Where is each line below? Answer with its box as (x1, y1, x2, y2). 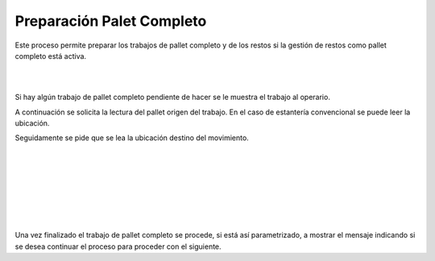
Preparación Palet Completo (14, 12, 207, 30)
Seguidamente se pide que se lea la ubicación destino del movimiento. (14, 133, 249, 143)
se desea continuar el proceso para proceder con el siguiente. (14, 242, 222, 251)
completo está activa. (14, 51, 87, 60)
